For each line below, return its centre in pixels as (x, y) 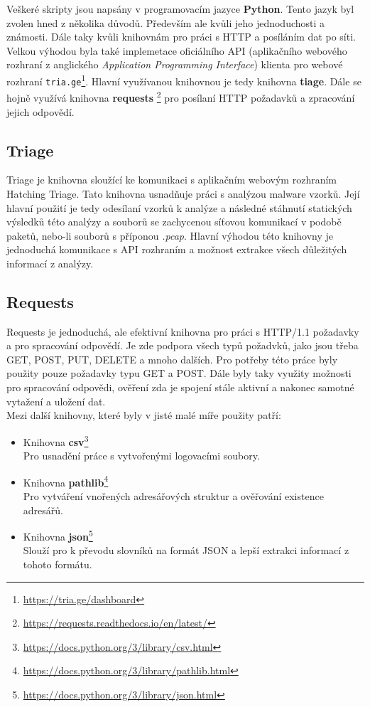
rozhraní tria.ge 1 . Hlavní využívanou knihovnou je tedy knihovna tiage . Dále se (184, 80)
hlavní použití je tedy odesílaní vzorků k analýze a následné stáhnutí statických (179, 207)
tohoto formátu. (58, 564)
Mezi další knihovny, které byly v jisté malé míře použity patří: (144, 415)
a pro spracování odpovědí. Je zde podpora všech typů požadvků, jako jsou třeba (183, 345)
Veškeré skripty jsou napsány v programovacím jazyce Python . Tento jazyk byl (180, 9)
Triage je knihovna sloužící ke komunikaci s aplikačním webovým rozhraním (172, 180)
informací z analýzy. (50, 263)
